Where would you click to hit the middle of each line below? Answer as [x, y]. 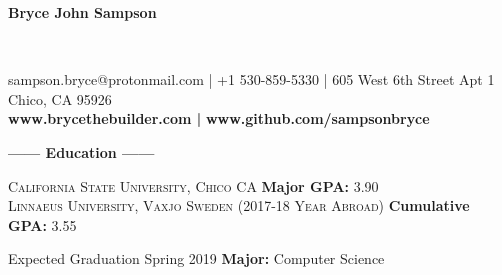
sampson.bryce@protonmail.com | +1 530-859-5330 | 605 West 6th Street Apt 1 [251, 79]
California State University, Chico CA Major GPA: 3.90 [193, 185]
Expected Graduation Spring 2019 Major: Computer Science [196, 258]
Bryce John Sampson [82, 12]
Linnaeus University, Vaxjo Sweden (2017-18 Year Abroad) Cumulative [239, 205]
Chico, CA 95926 [60, 98]
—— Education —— [81, 151]
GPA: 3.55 [42, 224]
